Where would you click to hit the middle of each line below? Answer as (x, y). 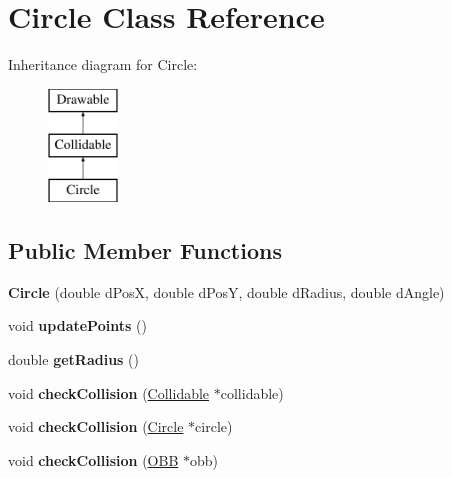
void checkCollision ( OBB (93, 459)
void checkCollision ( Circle (96, 426)
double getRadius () (73, 359)
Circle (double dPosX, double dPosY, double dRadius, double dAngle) (226, 291)
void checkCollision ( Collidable (109, 392)
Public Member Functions (145, 250)
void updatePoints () (77, 325)
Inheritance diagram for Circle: (103, 64)
